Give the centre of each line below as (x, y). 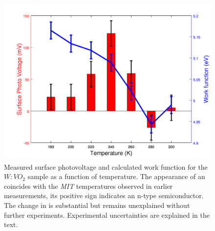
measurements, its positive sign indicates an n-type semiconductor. (104, 195)
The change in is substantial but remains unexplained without (97, 205)
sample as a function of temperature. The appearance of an (116, 176)
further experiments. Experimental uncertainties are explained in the (107, 215)
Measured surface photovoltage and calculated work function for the (106, 167)
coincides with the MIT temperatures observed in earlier (88, 186)
